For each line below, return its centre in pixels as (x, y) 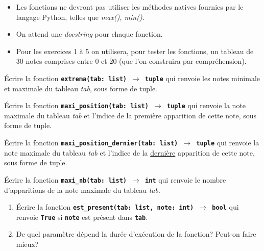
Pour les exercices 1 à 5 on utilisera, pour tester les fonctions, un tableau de (135, 51)
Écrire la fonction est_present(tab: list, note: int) (105, 207)
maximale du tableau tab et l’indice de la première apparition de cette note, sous (130, 115)
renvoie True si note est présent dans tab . (82, 217)
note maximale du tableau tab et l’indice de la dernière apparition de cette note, (129, 152)
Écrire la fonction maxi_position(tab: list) (76, 105)
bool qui (225, 207)
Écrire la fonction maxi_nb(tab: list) (65, 179)
